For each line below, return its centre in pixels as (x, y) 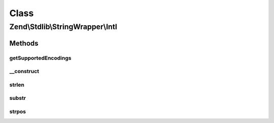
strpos (18, 111)
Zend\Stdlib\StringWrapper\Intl (63, 27)
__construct (24, 72)
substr (18, 98)
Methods (24, 43)
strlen (17, 85)
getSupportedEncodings (40, 58)
